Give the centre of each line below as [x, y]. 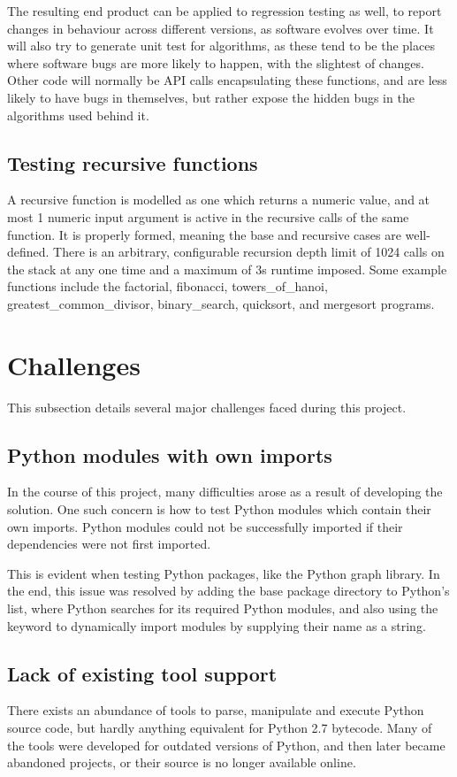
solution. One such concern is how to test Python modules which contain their [219, 509]
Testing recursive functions [133, 162]
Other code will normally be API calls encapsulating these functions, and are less [227, 80]
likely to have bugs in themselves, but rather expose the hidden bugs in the [211, 97]
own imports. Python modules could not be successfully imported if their [205, 526]
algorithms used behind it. [78, 115]
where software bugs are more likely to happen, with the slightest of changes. [216, 62]
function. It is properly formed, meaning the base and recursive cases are [204, 234]
